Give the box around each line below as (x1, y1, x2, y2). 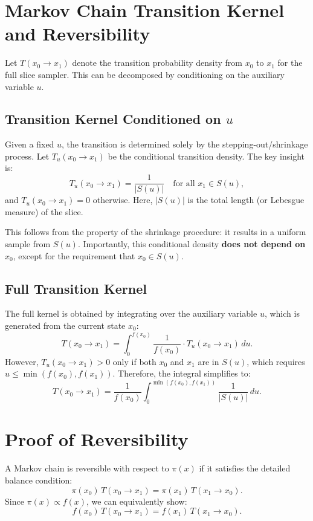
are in (198, 355, 219, 367)
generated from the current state (5, 319, 126, 331)
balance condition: (5, 473, 73, 486)
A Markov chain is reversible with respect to (5, 462, 169, 474)
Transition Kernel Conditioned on (5, 109, 221, 128)
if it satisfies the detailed (199, 462, 291, 474)
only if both (112, 355, 156, 367)
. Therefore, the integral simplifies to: (112, 367, 251, 380)
